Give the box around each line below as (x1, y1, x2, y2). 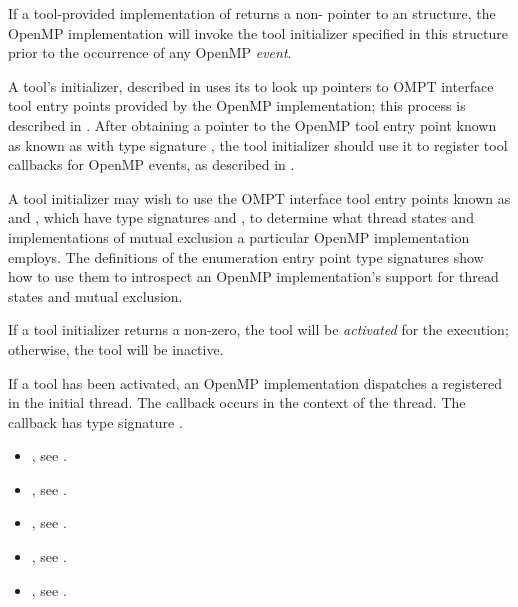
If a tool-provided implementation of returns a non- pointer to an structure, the (8, 3, 496, 23)
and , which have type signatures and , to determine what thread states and (8, 207, 474, 228)
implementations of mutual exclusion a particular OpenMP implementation (8, 226, 470, 247)
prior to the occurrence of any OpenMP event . (8, 42, 292, 63)
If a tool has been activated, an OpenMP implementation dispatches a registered (8, 372, 503, 393)
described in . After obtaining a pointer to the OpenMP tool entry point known (8, 114, 497, 135)
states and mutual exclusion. (8, 285, 183, 306)
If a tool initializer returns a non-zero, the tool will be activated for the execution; (8, 319, 509, 340)
